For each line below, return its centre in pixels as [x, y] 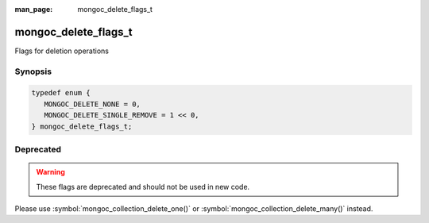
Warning [50, 172]
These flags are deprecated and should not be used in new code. [143, 186]
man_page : [34, 9]
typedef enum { [61, 93]
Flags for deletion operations [62, 51]
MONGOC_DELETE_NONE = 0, [92, 104]
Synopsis [33, 71]
